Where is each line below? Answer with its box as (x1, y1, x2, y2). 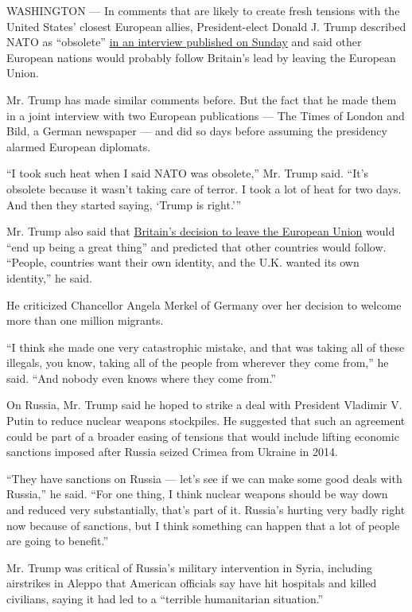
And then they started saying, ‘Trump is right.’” (6, 196, 242, 212)
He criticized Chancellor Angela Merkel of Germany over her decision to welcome (6, 296, 402, 313)
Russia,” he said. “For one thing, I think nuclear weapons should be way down (6, 485, 388, 502)
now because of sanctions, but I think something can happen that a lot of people (6, 516, 400, 533)
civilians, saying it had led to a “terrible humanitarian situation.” (6, 591, 324, 606)
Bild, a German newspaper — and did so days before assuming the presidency (6, 123, 387, 139)
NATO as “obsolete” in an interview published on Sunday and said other (6, 33, 362, 50)
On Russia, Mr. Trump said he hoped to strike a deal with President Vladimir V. (6, 396, 402, 413)
